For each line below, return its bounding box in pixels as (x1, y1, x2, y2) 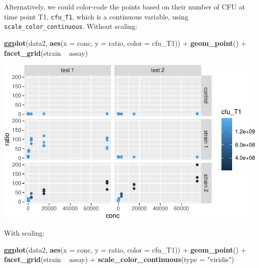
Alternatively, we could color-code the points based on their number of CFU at (4, 1, 245, 11)
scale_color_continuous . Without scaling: (4, 21, 137, 31)
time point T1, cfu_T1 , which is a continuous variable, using (4, 11, 188, 21)
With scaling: (4, 227, 45, 238)
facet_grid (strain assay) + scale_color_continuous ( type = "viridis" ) (4, 254, 234, 265)
